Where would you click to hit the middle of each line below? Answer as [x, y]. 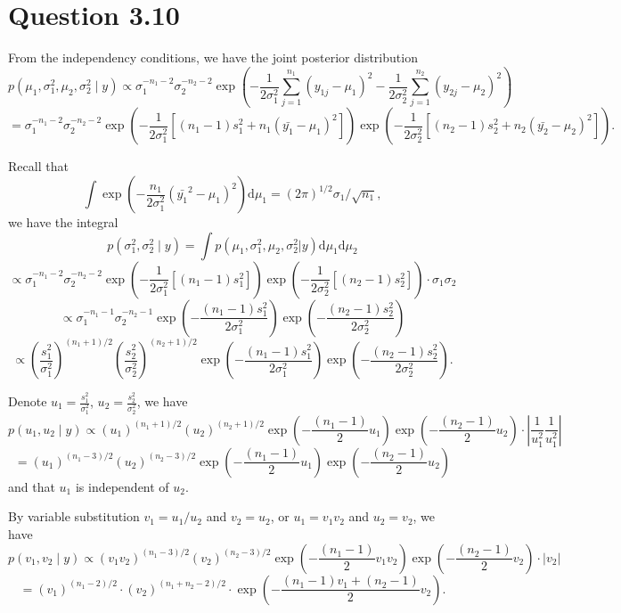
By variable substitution [74, 516]
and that [32, 486]
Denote [28, 401]
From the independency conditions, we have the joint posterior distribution [213, 57]
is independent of [122, 486]
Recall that [38, 166]
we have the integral [63, 222]
